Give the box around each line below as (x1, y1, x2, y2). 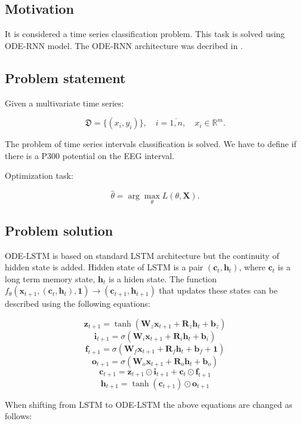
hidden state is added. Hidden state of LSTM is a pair (5, 261, 204, 273)
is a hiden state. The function (109, 272, 217, 285)
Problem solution (5, 221, 113, 239)
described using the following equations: (5, 297, 150, 310)
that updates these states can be (159, 284, 278, 297)
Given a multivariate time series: (5, 96, 124, 109)
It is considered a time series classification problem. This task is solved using (5, 28, 285, 40)
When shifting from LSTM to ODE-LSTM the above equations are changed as (5, 398, 292, 410)
